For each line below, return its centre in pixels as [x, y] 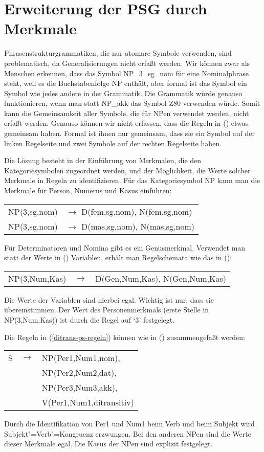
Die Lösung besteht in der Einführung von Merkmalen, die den [103, 160]
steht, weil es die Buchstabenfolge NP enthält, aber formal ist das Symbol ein [126, 83]
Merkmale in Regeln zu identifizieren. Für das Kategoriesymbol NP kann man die [132, 180]
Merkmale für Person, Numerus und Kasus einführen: [88, 190]
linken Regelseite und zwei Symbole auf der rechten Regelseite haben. [113, 143]
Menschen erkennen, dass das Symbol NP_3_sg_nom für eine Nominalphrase [126, 73]
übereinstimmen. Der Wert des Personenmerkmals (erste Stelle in [106, 310]
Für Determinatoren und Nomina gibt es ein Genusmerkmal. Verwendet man [125, 247]
